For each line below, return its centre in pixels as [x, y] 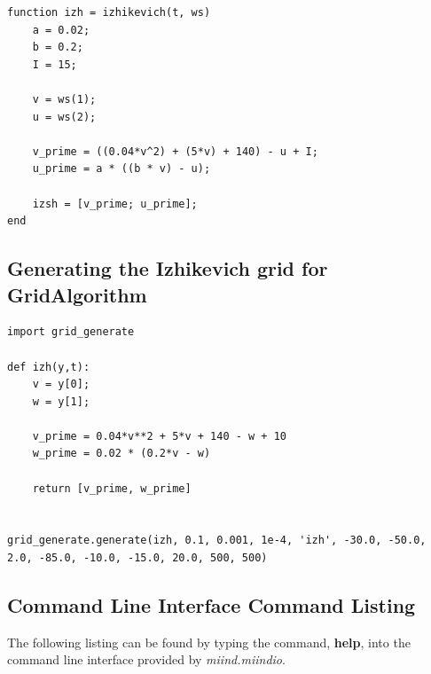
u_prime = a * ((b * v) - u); [121, 169]
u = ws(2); [64, 117]
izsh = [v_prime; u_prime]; [115, 204]
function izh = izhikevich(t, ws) [109, 12]
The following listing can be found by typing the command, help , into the [209, 642]
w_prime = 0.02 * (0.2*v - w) [121, 454]
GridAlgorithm [77, 294]
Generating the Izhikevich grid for [168, 268]
